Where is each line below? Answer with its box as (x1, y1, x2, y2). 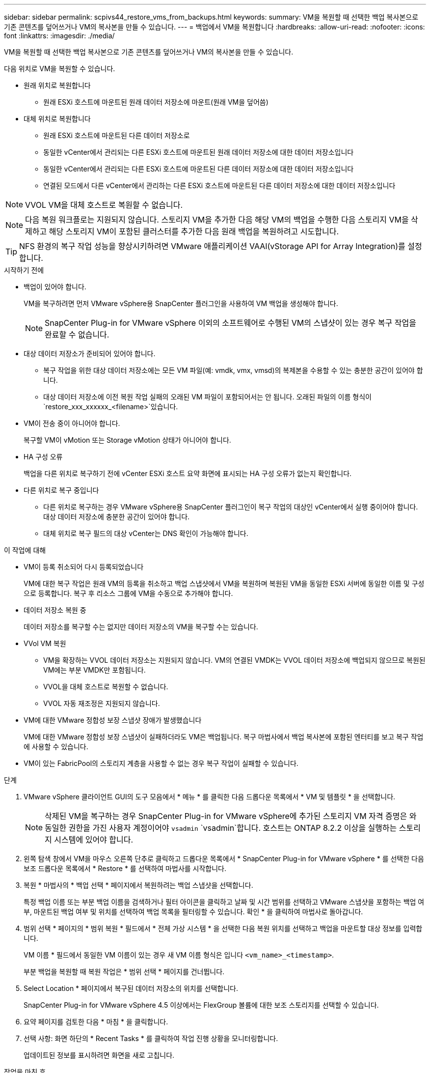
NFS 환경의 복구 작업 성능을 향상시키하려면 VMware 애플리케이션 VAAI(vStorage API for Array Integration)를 (19, 241, 405, 251)
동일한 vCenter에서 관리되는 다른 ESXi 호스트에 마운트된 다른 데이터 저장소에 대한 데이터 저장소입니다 (43, 165, 354, 173)
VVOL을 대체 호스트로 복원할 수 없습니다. (43, 682, 168, 691)
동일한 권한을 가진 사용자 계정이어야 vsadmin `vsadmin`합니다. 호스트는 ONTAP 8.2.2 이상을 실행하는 (45, 823, 397, 833)
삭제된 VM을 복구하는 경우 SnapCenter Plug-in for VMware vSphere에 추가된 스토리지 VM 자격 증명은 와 (45, 811, 417, 821)
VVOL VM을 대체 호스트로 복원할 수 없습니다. (25, 200, 183, 210)
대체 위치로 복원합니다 (24, 114, 91, 123)
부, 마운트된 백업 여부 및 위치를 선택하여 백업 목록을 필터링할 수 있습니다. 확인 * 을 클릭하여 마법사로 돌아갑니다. (24, 907, 363, 916)
